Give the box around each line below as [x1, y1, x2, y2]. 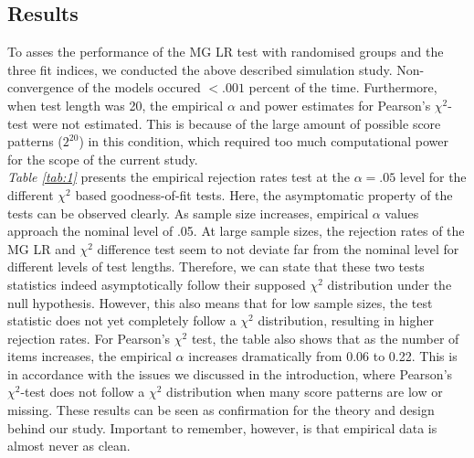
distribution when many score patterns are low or [166, 382, 443, 401]
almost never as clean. [7, 436, 131, 455]
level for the [399, 167, 467, 186]
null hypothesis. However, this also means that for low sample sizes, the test [7, 293, 433, 312]
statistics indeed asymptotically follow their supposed [7, 274, 306, 293]
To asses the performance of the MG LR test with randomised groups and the [7, 42, 444, 61]
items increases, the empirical [7, 346, 172, 366]
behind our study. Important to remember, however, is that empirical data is [7, 418, 437, 437]
